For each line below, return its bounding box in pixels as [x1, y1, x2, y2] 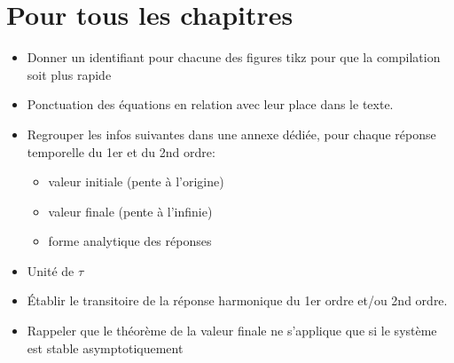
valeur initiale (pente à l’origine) [48, 172, 224, 191]
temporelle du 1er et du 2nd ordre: [27, 142, 215, 161]
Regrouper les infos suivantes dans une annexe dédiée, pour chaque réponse [27, 124, 436, 143]
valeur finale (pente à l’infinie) [48, 201, 213, 220]
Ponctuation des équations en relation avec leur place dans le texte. [27, 95, 394, 114]
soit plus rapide [27, 65, 112, 83]
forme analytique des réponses [48, 232, 212, 250]
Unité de [27, 261, 74, 280]
